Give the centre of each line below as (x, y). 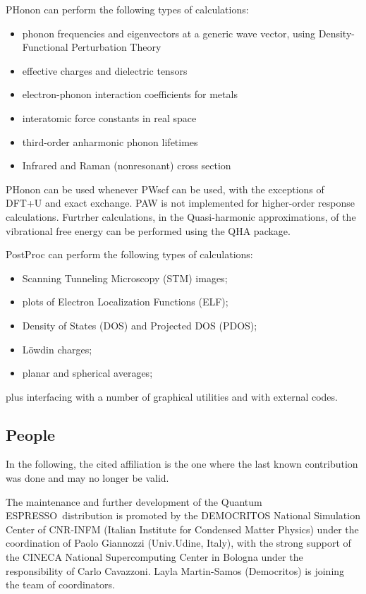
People (31, 434)
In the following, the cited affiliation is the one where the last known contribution (182, 464)
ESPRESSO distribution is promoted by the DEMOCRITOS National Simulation (183, 515)
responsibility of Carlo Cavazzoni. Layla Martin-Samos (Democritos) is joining (175, 570)
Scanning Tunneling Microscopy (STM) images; (125, 278)
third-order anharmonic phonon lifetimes (110, 141)
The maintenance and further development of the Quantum (134, 501)
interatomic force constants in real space (109, 117)
